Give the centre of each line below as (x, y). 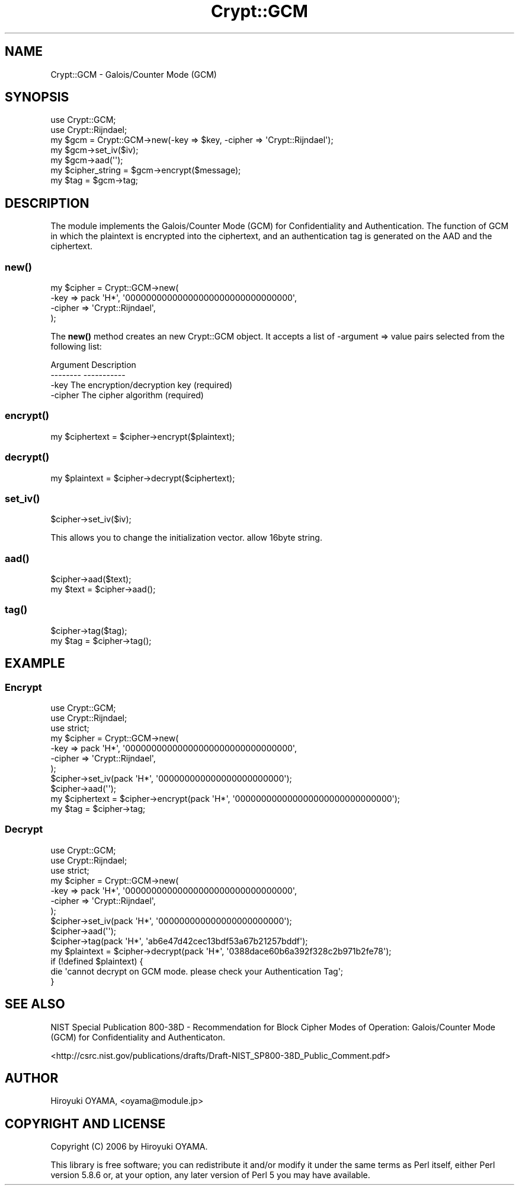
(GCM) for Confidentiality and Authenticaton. (138, 1037)
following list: (76, 347)
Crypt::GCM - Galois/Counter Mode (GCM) (134, 74)
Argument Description (93, 365)
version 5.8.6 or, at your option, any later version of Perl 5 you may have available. (210, 1175)
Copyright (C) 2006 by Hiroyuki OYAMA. (129, 1147)
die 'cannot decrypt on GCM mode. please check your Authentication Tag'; (197, 971)
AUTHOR (32, 1078)
